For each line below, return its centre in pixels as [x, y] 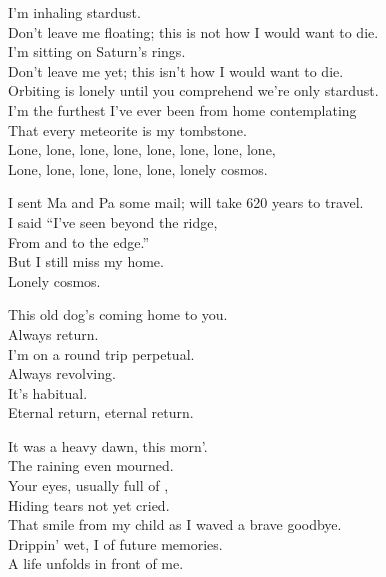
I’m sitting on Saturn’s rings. [97, 51]
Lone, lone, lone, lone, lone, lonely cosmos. [138, 168]
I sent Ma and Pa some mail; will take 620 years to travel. [186, 202]
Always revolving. [62, 373]
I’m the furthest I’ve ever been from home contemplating [182, 109]
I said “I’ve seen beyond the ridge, [113, 221]
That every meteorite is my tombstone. [127, 129]
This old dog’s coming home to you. [118, 314]
